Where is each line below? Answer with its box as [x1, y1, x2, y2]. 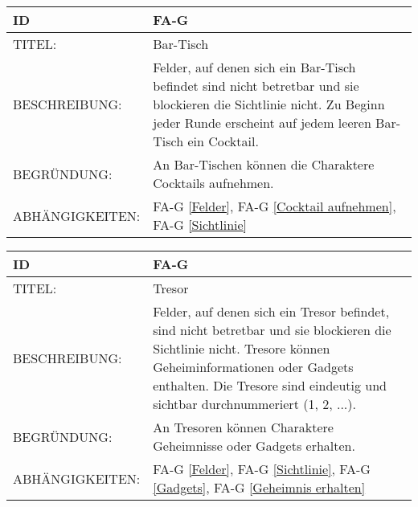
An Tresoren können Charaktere [153, 418, 334, 436]
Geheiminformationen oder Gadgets [153, 358, 354, 376]
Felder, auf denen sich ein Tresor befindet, [153, 302, 390, 321]
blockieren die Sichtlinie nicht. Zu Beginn [153, 95, 385, 113]
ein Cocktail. [187, 132, 259, 150]
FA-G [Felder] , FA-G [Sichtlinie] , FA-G [153, 460, 371, 478]
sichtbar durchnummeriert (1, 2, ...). [153, 395, 356, 413]
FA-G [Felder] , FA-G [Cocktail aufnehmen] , [153, 197, 396, 215]
